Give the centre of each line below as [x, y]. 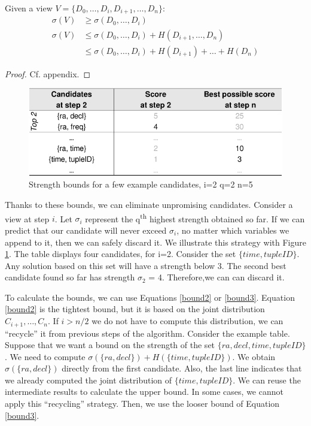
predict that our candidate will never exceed [86, 230]
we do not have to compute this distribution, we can [187, 321]
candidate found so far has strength [70, 277]
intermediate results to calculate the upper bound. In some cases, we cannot [144, 392]
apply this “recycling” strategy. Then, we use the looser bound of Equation [142, 404]
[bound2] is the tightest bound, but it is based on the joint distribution [135, 309]
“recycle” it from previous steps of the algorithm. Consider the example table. [147, 333]
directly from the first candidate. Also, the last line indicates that [182, 368]
